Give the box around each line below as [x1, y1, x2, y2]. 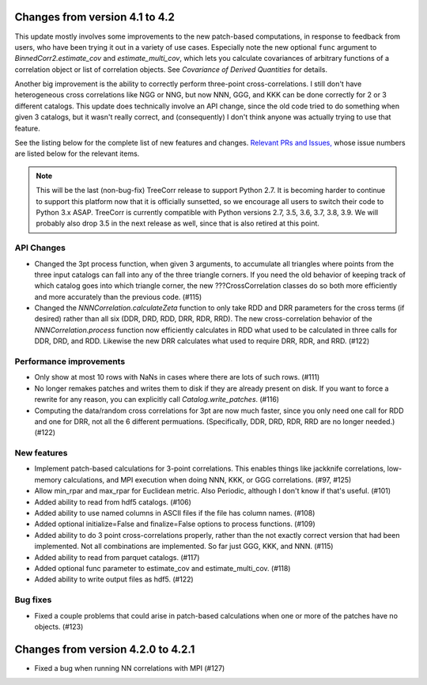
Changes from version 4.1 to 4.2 [14, 10, 176, 24]
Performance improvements [14, 356, 126, 367]
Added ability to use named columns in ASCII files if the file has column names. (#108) [34, 509, 316, 518]
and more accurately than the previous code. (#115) [34, 292, 202, 301]
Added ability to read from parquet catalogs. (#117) [34, 552, 200, 562]
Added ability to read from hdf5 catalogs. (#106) [34, 497, 191, 506]
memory [34, 475, 62, 484]
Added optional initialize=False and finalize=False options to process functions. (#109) [34, 519, 316, 529]
